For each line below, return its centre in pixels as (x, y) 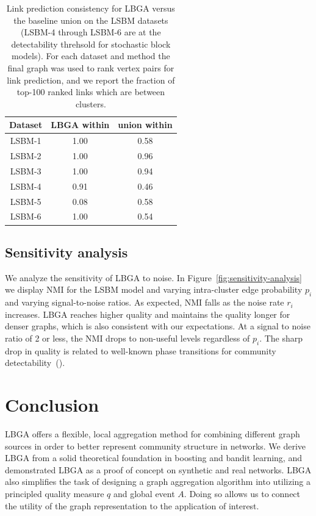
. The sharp (281, 338)
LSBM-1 (26, 141)
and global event (144, 493)
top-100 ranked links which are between (91, 92)
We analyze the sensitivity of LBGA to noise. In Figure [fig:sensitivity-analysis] (153, 277)
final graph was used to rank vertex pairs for (91, 67)
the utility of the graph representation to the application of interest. (132, 505)
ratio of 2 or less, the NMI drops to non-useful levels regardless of (127, 338)
